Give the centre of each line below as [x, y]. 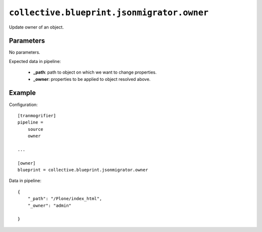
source [35, 129]
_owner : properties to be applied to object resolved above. [92, 79]
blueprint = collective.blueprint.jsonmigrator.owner [83, 170]
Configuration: [24, 105]
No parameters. [25, 52]
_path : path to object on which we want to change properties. [95, 72]
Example [22, 93]
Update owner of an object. [36, 27]
